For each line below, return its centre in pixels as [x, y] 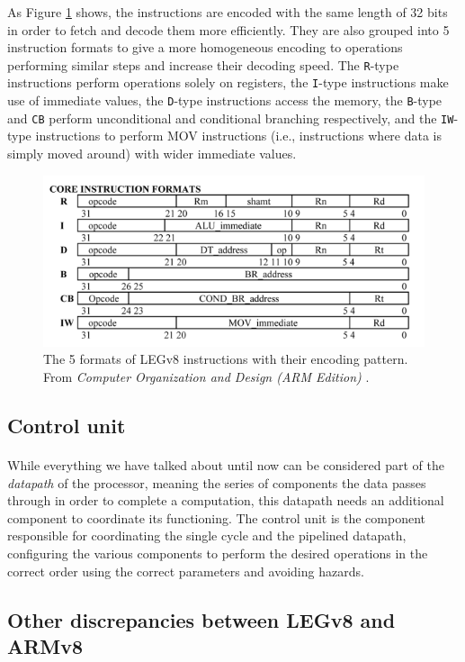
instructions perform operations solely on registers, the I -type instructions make [228, 82]
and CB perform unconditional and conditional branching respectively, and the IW [231, 118]
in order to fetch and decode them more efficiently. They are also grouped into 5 [228, 29]
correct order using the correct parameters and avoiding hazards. [186, 571]
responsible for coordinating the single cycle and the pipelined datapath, [207, 535]
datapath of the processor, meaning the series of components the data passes [217, 482]
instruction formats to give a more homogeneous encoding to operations [205, 47]
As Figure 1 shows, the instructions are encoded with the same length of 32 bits [228, 12]
